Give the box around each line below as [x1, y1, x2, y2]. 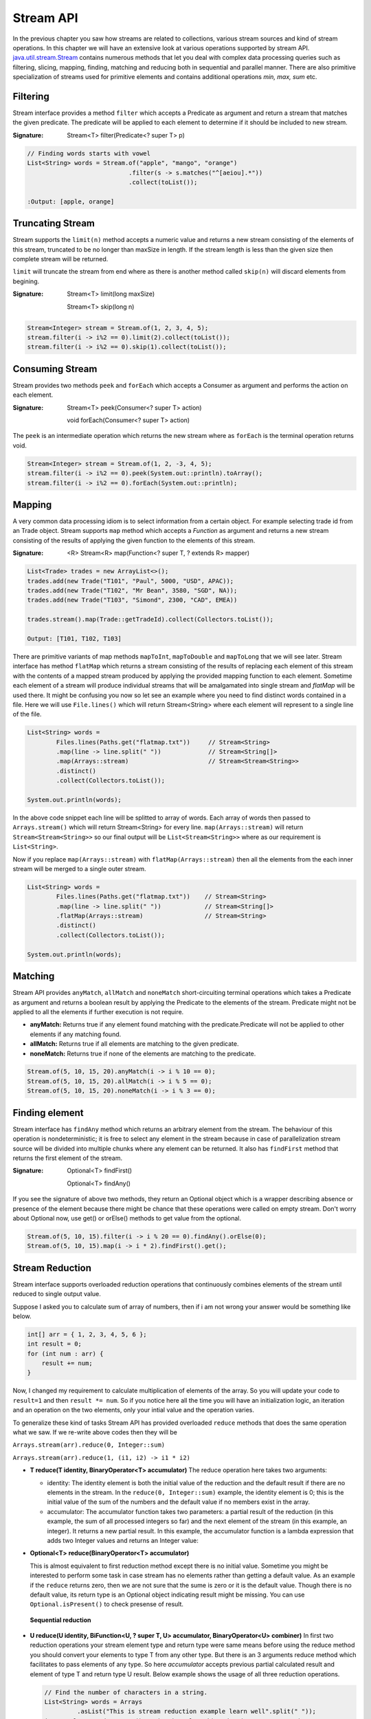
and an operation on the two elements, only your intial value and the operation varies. [12, 1406, 254, 1414]
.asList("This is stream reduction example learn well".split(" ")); [76, 1707, 316, 1716]
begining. [12, 277, 40, 285]
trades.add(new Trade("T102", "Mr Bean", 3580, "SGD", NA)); [27, 587, 238, 594]
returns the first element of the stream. [12, 1154, 123, 1162]
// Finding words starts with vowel [27, 149, 151, 157]
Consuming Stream [12, 363, 98, 375]
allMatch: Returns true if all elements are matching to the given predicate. [30, 1040, 239, 1048]
